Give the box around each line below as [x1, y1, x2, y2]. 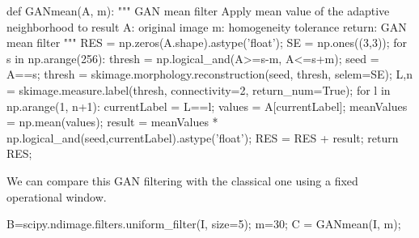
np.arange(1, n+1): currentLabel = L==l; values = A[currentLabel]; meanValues [6, 97, 408, 114]
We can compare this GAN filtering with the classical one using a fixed [6, 172, 358, 189]
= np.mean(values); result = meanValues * [6, 113, 218, 130]
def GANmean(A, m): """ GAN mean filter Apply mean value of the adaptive [6, 2, 390, 19]
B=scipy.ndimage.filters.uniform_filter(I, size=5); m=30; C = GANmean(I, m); [6, 215, 401, 232]
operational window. [6, 188, 107, 205]
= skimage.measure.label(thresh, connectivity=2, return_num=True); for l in [6, 81, 391, 98]
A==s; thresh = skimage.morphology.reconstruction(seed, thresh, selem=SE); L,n [6, 66, 413, 83]
